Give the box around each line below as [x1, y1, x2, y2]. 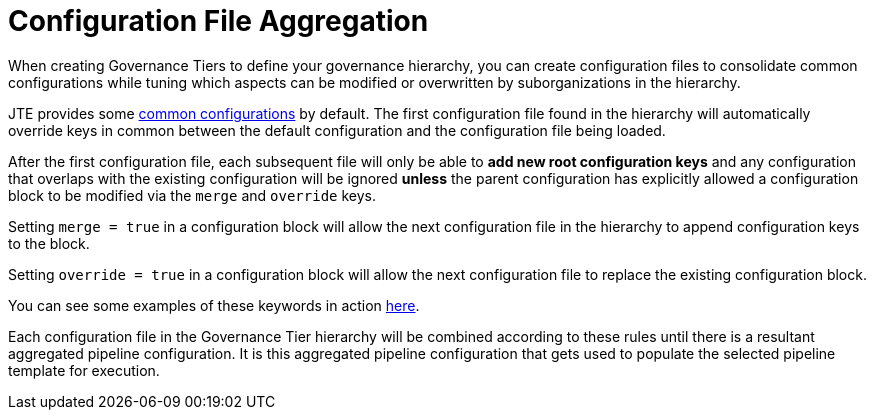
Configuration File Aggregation [8, 4, 429, 38]
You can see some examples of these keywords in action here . [8, 296, 420, 314]
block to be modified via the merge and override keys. [8, 186, 376, 204]
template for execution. [8, 361, 160, 379]
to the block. [8, 234, 90, 252]
